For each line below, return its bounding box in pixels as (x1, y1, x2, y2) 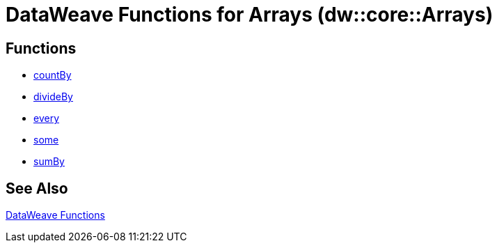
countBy (33, 69, 72, 82)
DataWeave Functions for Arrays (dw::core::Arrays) (6, 3, 494, 26)
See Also (6, 179, 68, 197)
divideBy (33, 91, 73, 103)
